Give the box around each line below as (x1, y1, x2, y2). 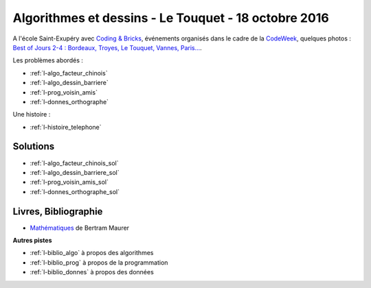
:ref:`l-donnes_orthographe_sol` (30, 187, 120, 195)
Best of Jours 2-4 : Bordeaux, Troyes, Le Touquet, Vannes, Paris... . (12, 43, 202, 51)
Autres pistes (12, 237, 52, 245)
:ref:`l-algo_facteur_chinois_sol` (30, 158, 119, 167)
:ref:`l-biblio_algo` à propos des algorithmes (30, 249, 154, 257)
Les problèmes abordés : (12, 56, 84, 64)
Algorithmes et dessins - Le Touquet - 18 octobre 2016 (12, 10, 329, 25)
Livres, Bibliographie (12, 206, 103, 217)
